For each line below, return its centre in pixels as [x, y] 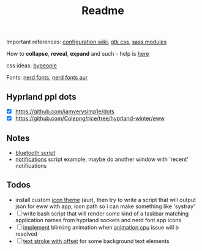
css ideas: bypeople [32, 66]
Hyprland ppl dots [41, 96]
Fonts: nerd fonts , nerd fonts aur [47, 78]
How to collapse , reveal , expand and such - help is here [78, 54]
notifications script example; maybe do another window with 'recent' [102, 159]
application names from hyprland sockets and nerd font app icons [98, 220]
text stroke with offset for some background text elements [96, 241]
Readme [103, 11]
